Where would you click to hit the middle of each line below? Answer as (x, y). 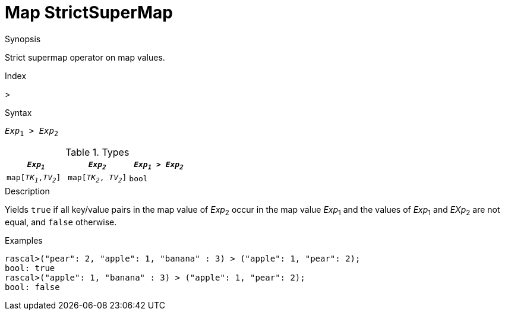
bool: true (30, 268)
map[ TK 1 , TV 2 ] (34, 179)
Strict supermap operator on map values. (85, 57)
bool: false (32, 287)
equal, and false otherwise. (61, 222)
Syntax (18, 112)
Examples (24, 240)
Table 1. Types (97, 152)
